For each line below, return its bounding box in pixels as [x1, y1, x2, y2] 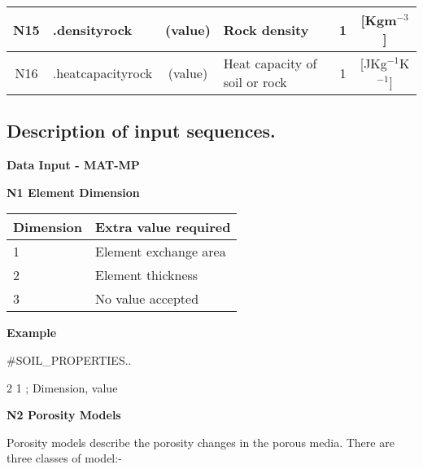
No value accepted [95, 289, 199, 309]
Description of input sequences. [7, 118, 276, 143]
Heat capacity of [223, 54, 317, 72]
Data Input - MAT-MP [7, 156, 140, 173]
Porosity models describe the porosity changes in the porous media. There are [7, 433, 395, 450]
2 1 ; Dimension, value [7, 379, 118, 396]
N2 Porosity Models [7, 406, 121, 423]
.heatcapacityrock [52, 63, 153, 82]
